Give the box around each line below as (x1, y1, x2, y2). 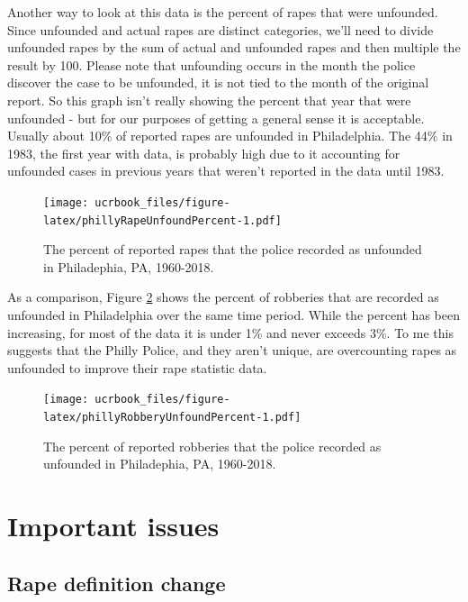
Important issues (7, 507, 220, 544)
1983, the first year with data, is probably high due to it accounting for (7, 143, 400, 162)
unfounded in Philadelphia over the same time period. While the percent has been (7, 306, 460, 324)
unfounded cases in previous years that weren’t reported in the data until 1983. (7, 161, 445, 180)
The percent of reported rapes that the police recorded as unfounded (43, 240, 422, 259)
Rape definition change (7, 569, 226, 597)
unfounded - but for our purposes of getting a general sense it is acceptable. (7, 108, 425, 127)
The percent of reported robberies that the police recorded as (43, 436, 382, 455)
